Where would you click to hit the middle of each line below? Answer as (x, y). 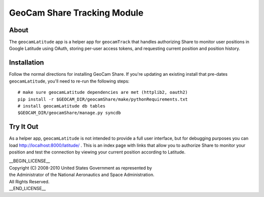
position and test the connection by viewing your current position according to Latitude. (97, 152)
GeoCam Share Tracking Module (76, 13)
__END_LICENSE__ (27, 188)
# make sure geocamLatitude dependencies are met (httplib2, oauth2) (103, 92)
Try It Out (24, 127)
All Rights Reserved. (29, 181)
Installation (26, 63)
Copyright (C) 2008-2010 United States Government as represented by (81, 168)
